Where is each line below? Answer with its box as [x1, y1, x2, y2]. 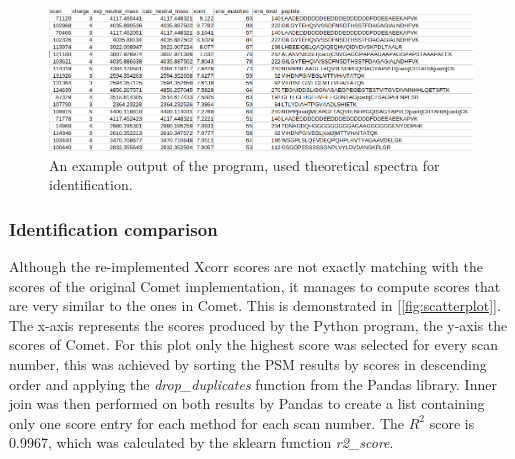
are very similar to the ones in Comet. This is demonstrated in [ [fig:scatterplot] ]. [9, 295, 501, 316]
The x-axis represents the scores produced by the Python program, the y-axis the [9, 314, 508, 335]
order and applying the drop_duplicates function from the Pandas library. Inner [9, 373, 497, 394]
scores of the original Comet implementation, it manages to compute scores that [9, 275, 501, 296]
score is [429, 412, 475, 433]
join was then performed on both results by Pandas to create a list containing [9, 393, 485, 414]
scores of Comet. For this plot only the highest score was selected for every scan [9, 334, 498, 355]
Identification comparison [9, 216, 218, 241]
